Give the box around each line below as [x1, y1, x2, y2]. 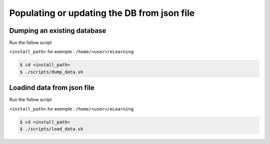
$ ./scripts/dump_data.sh [19, 69, 83, 75]
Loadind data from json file [9, 84, 94, 92]
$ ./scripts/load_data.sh [19, 126, 83, 132]
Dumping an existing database [9, 26, 106, 35]
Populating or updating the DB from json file [9, 7, 195, 18]
